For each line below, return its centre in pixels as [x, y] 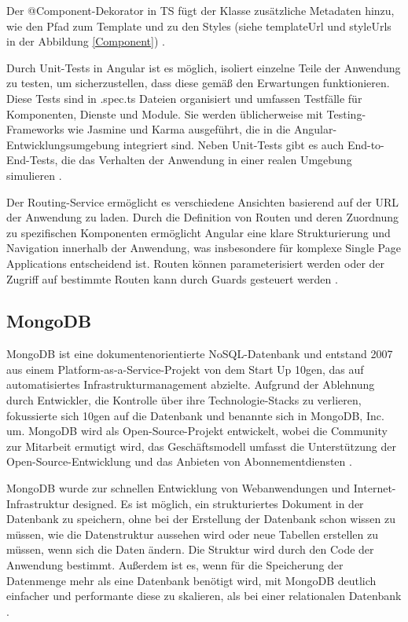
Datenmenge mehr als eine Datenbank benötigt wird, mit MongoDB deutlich [191, 580]
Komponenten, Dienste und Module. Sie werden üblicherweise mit [165, 113]
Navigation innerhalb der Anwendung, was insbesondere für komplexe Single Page [204, 248]
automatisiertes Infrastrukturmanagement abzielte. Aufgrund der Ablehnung [191, 384]
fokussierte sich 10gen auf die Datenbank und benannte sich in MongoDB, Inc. [195, 415]
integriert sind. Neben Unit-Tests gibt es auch [233, 144]
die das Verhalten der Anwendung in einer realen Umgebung [206, 160]
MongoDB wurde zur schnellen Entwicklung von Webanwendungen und [178, 488]
